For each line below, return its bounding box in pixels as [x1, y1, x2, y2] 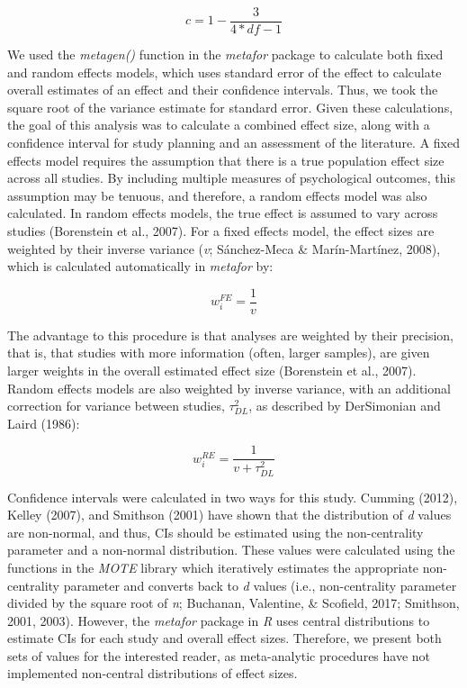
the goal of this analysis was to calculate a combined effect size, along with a [7, 115, 430, 134]
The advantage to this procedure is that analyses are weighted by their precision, [7, 325, 454, 344]
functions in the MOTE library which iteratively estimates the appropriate [7, 557, 419, 576]
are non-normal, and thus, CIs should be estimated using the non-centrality [7, 522, 424, 541]
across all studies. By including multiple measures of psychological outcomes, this [7, 168, 455, 187]
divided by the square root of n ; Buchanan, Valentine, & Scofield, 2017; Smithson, [7, 593, 460, 612]
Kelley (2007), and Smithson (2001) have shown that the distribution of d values [7, 505, 452, 524]
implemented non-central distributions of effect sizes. [7, 664, 298, 683]
